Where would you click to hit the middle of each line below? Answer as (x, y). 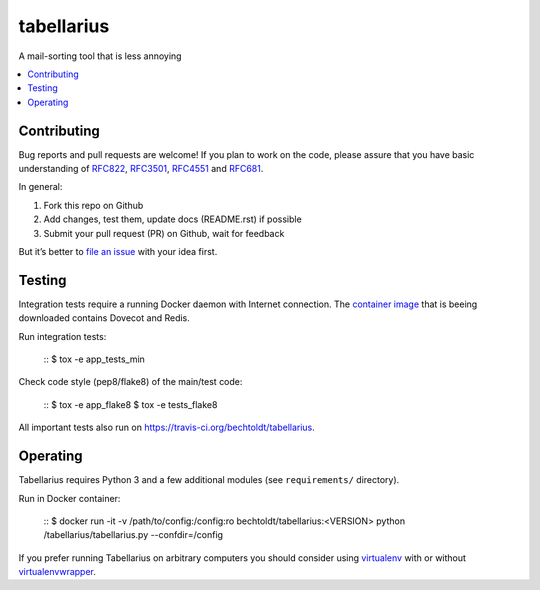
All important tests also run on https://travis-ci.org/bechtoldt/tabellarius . (166, 427)
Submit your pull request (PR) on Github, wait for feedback (164, 233)
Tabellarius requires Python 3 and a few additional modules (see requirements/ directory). (209, 480)
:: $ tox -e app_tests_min (94, 359)
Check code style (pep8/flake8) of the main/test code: (130, 382)
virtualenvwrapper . (57, 572)
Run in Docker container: (69, 498)
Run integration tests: (62, 336)
